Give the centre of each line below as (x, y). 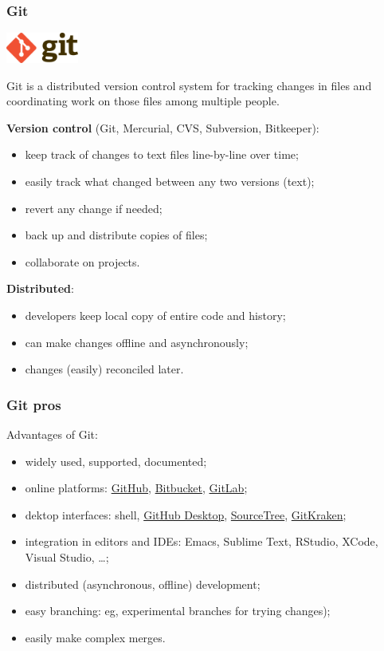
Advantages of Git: (52, 434)
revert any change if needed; (94, 208)
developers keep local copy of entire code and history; (155, 315)
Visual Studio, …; (67, 556)
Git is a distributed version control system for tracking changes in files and (189, 85)
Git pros (34, 404)
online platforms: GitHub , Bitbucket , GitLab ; (136, 488)
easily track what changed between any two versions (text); (170, 181)
